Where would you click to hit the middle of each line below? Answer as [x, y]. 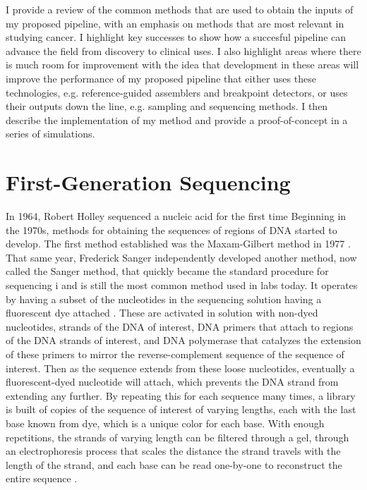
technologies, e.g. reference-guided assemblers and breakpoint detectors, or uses [177, 92]
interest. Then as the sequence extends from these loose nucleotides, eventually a [180, 368]
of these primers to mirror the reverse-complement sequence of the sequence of [175, 354]
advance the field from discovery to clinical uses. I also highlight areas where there [183, 50]
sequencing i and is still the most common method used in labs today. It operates [182, 285]
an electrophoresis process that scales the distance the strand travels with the [173, 451]
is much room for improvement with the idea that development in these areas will [182, 65]
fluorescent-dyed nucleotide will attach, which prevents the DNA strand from [172, 382]
